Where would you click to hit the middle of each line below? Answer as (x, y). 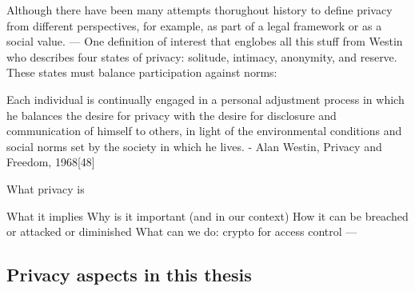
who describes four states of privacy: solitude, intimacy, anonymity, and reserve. (202, 56)
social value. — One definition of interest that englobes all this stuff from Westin (205, 41)
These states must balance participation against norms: (142, 72)
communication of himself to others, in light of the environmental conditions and (204, 131)
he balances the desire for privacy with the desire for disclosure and (172, 115)
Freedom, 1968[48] (51, 162)
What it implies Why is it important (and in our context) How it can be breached (207, 215)
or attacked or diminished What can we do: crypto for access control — (182, 231)
